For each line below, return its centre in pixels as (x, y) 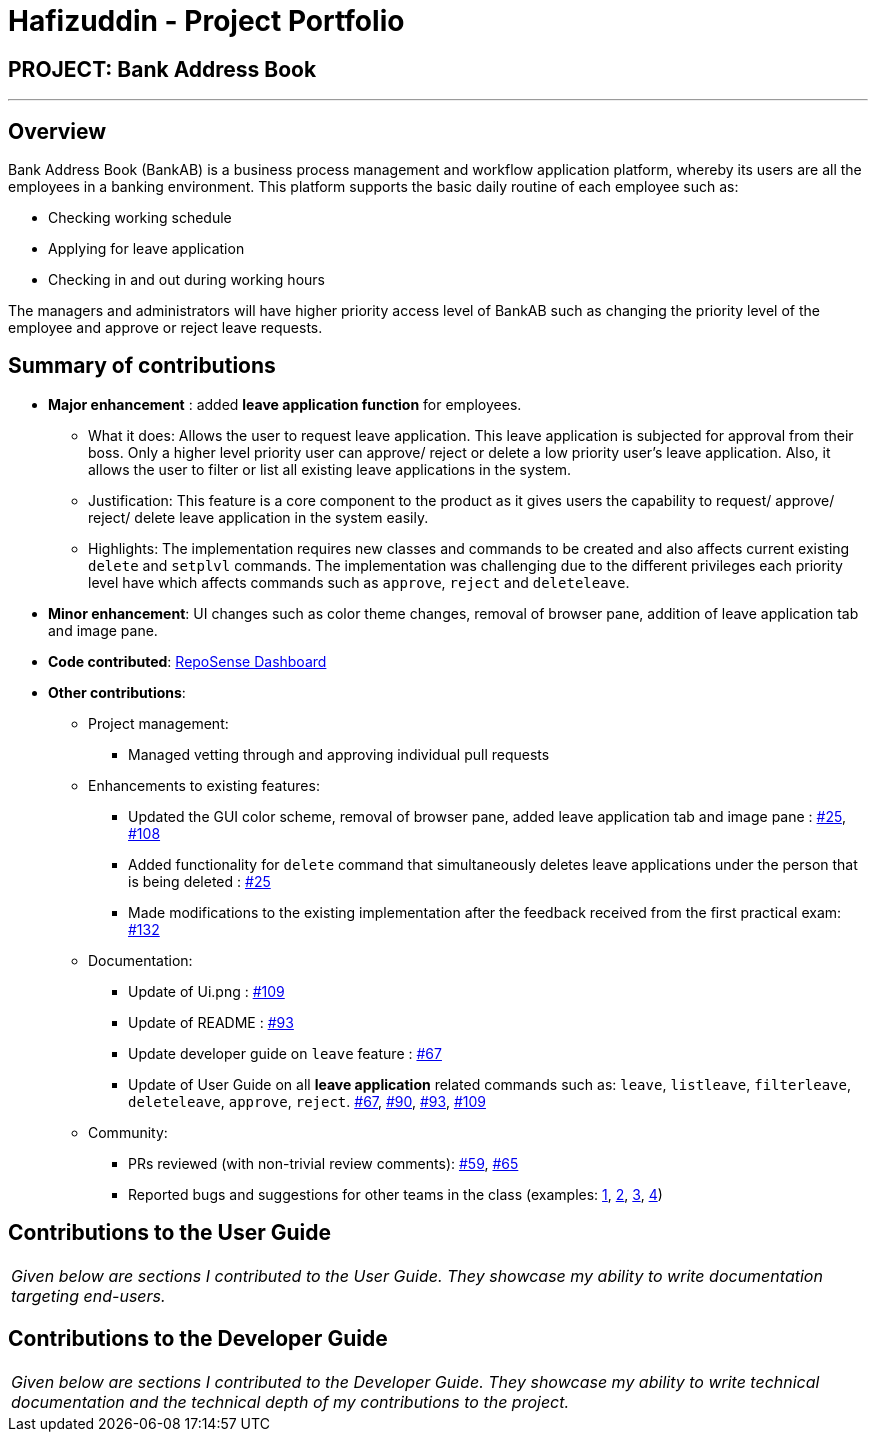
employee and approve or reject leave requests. (165, 328)
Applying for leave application (146, 249)
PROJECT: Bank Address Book (162, 69)
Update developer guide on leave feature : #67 (285, 1053)
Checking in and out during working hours (186, 280)
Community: (128, 1132)
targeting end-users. (88, 1295)
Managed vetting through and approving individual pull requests (339, 754)
